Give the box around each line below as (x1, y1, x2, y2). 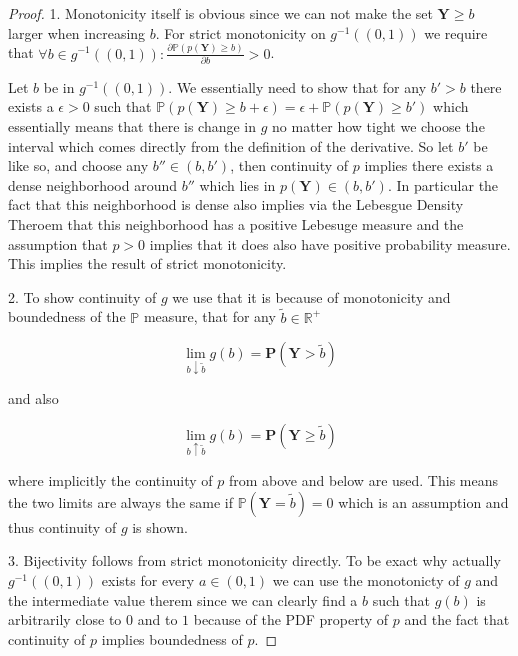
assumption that (8, 233, 108, 254)
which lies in (199, 174, 276, 195)
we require (424, 22, 488, 43)
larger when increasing (8, 22, 146, 43)
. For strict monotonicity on (155, 22, 326, 43)
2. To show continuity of (8, 286, 157, 307)
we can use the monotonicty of (272, 570, 460, 591)
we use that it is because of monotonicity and (172, 286, 451, 307)
